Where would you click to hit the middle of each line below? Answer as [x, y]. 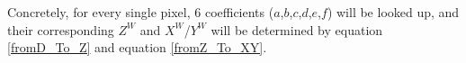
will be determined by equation [297, 29]
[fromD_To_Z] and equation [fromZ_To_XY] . [137, 47]
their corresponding [61, 29]
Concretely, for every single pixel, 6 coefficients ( [141, 12]
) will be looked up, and [393, 12]
